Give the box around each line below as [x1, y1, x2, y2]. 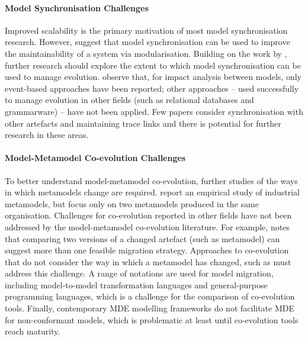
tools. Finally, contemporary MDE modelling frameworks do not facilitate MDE [5, 302, 295, 314]
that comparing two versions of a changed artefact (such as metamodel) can [5, 232, 280, 245]
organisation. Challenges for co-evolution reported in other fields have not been [5, 209, 292, 221]
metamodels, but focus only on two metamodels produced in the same [5, 197, 259, 210]
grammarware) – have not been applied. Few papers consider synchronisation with [5, 105, 303, 117]
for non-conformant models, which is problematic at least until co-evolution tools [5, 313, 299, 326]
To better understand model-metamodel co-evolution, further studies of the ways [5, 174, 298, 186]
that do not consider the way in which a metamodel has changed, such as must [5, 255, 291, 268]
